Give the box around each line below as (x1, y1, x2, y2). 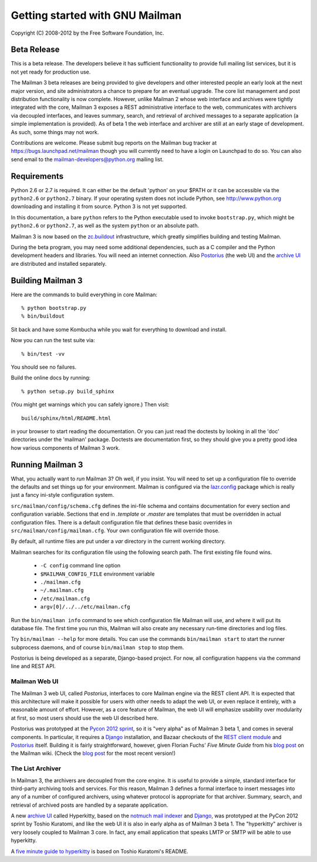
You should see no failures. (11, 363, 77, 370)
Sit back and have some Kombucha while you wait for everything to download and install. (11, 326, 227, 333)
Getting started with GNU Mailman (11, 9, 182, 22)
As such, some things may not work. (11, 128, 99, 135)
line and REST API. (11, 663, 56, 670)
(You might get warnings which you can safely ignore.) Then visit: (11, 401, 170, 408)
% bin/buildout (21, 313, 65, 320)
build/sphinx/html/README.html (21, 415, 112, 422)
